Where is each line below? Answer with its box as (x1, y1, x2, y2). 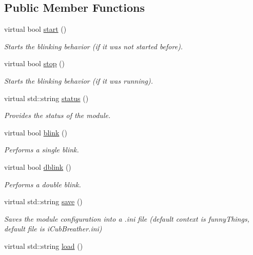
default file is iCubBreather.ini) (4, 223, 102, 234)
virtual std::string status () (4, 92, 89, 103)
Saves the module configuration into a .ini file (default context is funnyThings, (4, 213, 249, 224)
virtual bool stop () (4, 58, 65, 69)
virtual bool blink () (4, 127, 67, 138)
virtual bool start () (4, 24, 67, 34)
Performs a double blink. (4, 179, 81, 189)
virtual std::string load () (4, 240, 83, 251)
